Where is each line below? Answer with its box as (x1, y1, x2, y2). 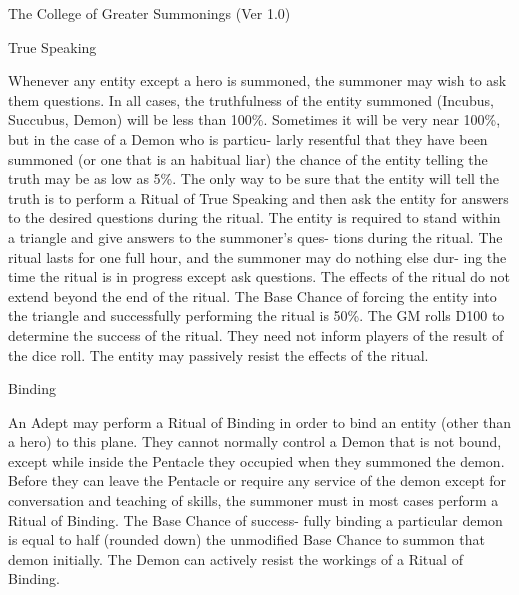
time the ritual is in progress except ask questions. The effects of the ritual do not (8, 266, 510, 287)
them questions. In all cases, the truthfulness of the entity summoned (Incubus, (8, 89, 494, 110)
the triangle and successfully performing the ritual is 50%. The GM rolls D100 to (8, 305, 505, 326)
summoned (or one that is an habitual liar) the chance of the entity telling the (8, 148, 488, 169)
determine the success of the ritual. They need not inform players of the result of (8, 324, 504, 345)
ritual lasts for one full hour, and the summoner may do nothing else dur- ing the (8, 246, 507, 267)
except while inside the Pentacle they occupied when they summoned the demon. (8, 450, 505, 471)
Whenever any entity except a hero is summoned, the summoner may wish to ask (8, 70, 507, 91)
